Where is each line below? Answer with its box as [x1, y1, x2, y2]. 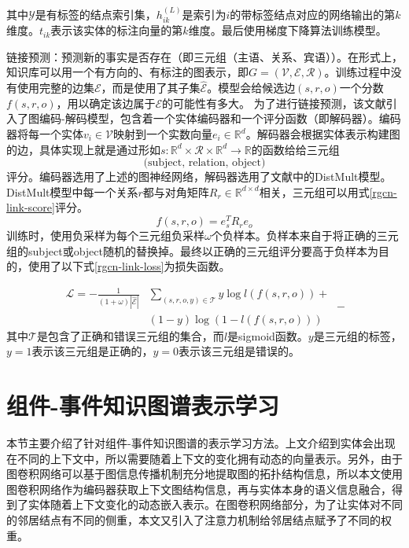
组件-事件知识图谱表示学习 [6, 389, 279, 421]
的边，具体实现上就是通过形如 [6, 141, 160, 157]
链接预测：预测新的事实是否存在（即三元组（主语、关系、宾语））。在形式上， [6, 48, 403, 64]
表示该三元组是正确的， [31, 343, 153, 359]
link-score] [6, 199, 55, 215]
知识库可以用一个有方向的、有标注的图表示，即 [6, 64, 249, 80]
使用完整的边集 [17, 79, 94, 96]
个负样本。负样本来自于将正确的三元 [211, 227, 399, 244]
